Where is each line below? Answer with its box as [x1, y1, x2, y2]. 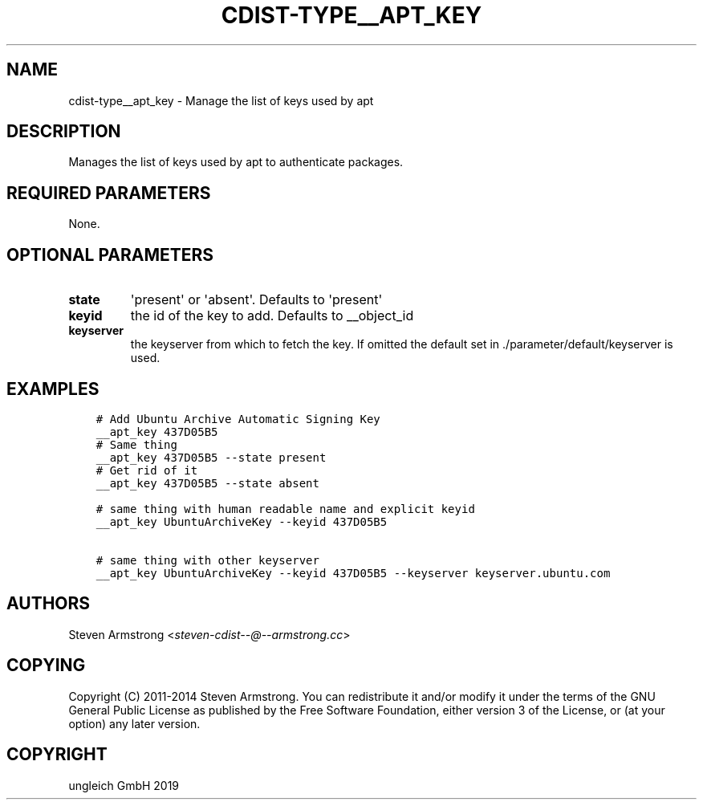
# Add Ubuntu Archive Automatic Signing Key [95, 412, 380, 425]
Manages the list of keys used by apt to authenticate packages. [68, 155, 404, 169]
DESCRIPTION [6, 121, 121, 142]
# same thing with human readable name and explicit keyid [95, 502, 475, 515]
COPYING [6, 655, 86, 676]
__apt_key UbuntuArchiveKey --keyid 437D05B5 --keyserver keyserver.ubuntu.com [95, 566, 611, 580]
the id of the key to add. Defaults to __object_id [130, 307, 414, 324]
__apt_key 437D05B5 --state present [95, 450, 327, 464]
